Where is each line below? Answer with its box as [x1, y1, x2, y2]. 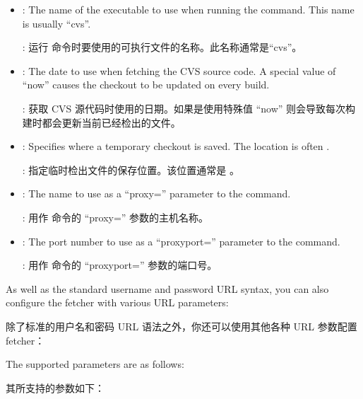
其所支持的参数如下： [6, 380, 105, 395]
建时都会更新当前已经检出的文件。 [22, 115, 181, 129]
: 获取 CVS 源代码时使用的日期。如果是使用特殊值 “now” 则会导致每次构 [22, 100, 356, 115]
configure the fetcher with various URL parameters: [6, 295, 229, 310]
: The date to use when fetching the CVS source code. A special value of [22, 63, 336, 78]
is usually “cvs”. [22, 16, 91, 30]
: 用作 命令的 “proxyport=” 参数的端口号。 [22, 258, 218, 272]
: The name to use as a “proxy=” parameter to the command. [22, 186, 291, 201]
